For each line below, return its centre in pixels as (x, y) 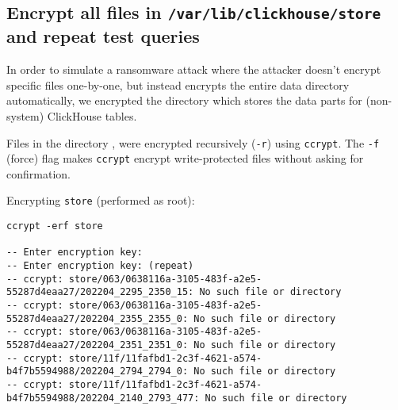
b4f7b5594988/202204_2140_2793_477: (103, 398)
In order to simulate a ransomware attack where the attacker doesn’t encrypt (194, 69)
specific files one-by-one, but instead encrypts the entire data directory (178, 84)
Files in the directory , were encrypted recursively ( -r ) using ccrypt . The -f (193, 142)
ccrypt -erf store (55, 226)
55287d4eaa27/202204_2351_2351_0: (98, 345)
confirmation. (38, 173)
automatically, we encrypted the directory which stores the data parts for (184, 100)
